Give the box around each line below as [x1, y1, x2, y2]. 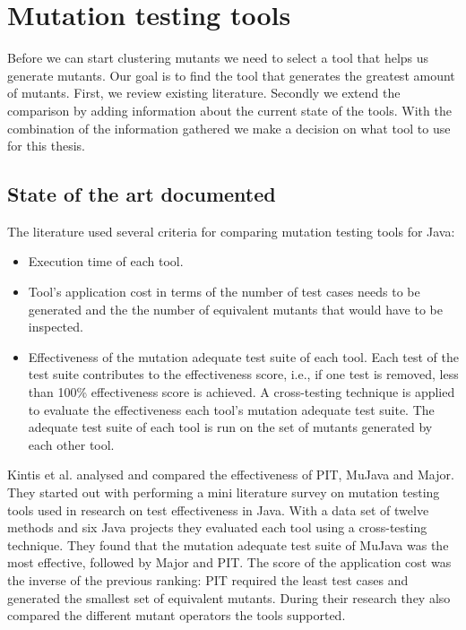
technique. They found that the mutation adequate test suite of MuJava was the [7, 535, 449, 554]
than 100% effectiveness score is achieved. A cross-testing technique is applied [28, 383, 455, 401]
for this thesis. [7, 136, 85, 155]
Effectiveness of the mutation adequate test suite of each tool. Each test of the [28, 347, 460, 366]
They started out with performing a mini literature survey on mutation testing [7, 483, 440, 502]
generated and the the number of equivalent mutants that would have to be [28, 299, 443, 318]
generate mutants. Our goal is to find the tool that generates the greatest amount [7, 65, 455, 84]
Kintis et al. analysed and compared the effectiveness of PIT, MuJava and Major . [7, 465, 454, 484]
